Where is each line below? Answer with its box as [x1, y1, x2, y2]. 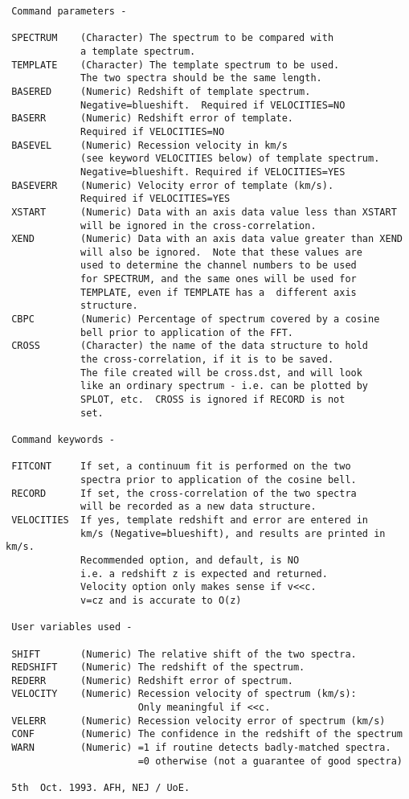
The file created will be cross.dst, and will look [80, 367, 362, 379]
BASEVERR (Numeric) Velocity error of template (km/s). [11, 179, 334, 191]
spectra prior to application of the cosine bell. [80, 473, 357, 486]
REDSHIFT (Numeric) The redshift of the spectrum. [11, 662, 305, 674]
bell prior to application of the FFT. [80, 326, 293, 338]
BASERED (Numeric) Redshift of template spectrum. [11, 85, 311, 97]
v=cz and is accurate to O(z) [80, 594, 242, 606]
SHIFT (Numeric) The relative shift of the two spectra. [11, 648, 357, 660]
